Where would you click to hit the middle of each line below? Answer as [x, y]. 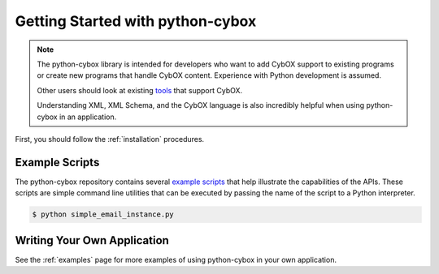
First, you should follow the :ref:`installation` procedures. [110, 139]
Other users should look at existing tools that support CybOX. [140, 90]
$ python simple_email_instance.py [103, 214]
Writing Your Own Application [92, 240]
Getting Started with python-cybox [136, 21]
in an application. [88, 117]
